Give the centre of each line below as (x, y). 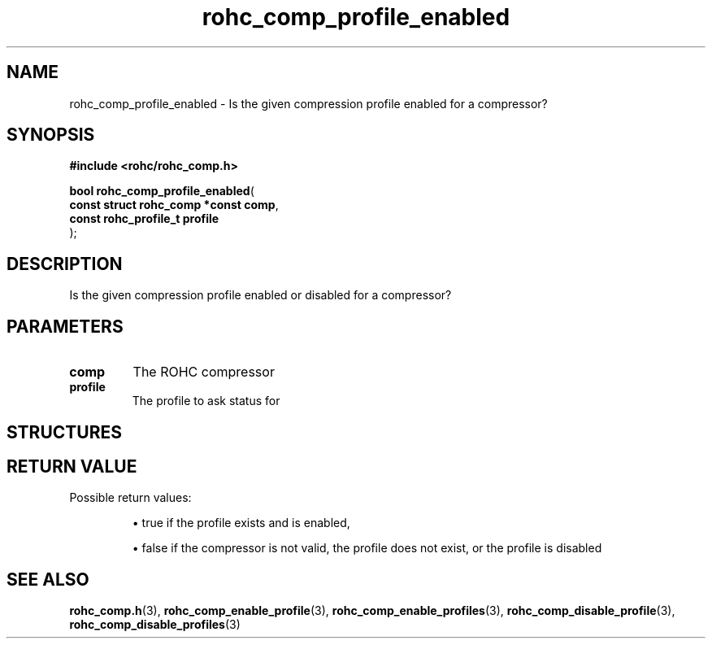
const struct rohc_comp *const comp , (174, 205)
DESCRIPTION (65, 264)
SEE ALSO (48, 579)
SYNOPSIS (51, 135)
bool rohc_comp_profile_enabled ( (162, 191)
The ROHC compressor (204, 372)
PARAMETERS (65, 326)
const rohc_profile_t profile (144, 219)
